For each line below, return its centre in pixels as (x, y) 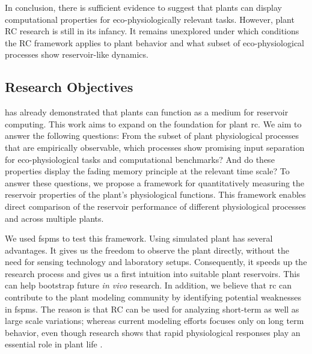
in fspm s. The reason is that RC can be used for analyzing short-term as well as (152, 309)
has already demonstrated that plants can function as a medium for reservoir (147, 112)
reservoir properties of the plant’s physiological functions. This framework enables (155, 194)
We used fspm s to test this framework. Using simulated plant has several (139, 238)
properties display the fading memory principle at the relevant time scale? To (147, 171)
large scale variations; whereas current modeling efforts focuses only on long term (154, 321)
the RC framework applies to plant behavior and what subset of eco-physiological (155, 42)
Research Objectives (69, 87)
